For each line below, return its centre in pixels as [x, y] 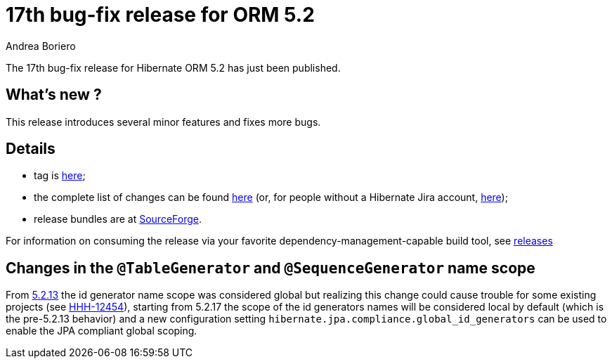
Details [31, 149]
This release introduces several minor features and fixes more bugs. [163, 122]
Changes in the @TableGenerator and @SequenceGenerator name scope [271, 268]
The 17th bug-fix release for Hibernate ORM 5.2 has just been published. [173, 67]
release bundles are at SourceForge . [118, 219]
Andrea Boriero [41, 46]
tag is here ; [60, 176]
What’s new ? [54, 95]
